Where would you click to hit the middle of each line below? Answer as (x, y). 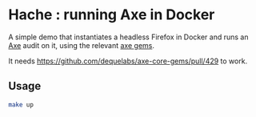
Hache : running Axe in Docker (112, 15)
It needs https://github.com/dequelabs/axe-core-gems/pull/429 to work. (128, 61)
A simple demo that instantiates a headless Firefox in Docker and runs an (128, 37)
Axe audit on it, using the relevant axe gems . (81, 45)
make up (21, 105)
